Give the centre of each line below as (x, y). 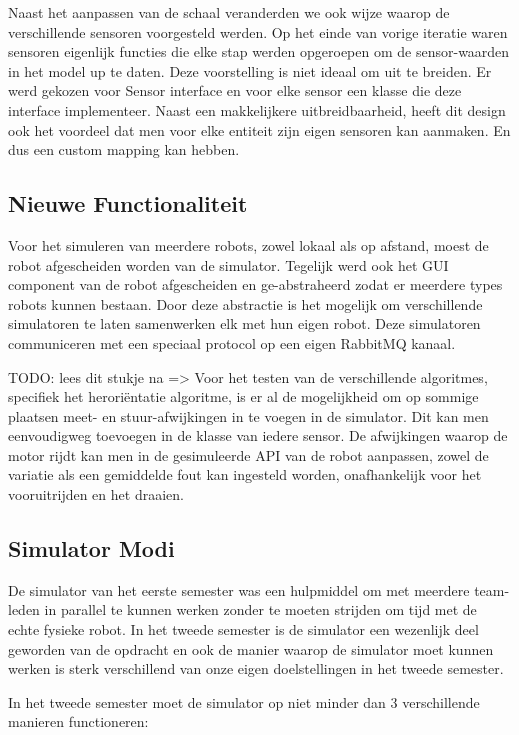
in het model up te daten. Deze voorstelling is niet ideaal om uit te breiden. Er (250, 70)
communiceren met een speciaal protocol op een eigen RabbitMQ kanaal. (232, 342)
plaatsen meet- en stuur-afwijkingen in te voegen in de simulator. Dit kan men (248, 415)
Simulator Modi (91, 548)
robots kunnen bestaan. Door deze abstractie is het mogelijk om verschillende (245, 303)
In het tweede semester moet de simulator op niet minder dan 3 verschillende (244, 701)
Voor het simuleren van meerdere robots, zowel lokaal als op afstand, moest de (248, 244)
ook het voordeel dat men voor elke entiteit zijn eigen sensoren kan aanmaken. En (259, 129)
